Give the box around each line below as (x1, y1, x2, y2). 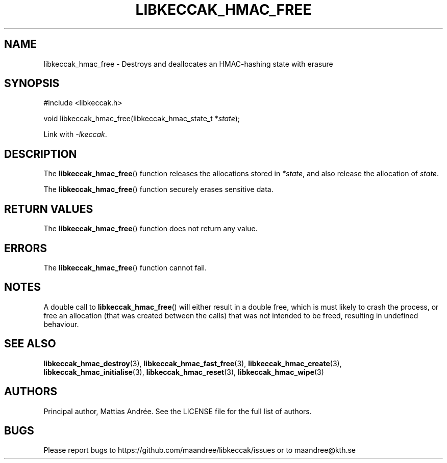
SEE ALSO (4, 337, 56, 350)
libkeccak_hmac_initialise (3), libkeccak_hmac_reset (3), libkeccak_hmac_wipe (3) (43, 367, 324, 376)
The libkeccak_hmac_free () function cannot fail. (43, 263, 207, 272)
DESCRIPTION (4, 147, 77, 160)
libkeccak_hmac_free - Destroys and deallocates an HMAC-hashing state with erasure (43, 59, 333, 68)
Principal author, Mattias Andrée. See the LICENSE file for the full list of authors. (43, 406, 312, 416)
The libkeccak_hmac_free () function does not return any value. (43, 224, 258, 233)
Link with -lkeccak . (43, 130, 107, 139)
